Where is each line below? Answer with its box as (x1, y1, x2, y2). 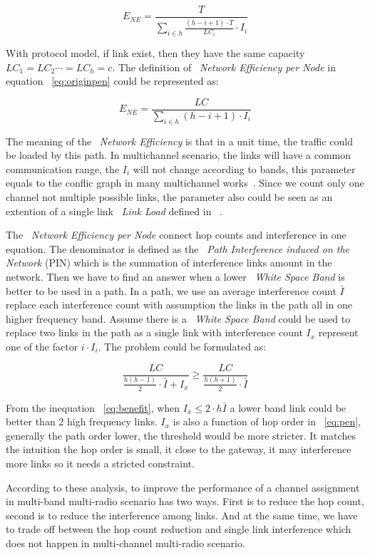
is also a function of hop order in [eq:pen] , (173, 414, 361, 429)
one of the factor (6, 338, 78, 353)
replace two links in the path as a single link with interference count (6, 325, 303, 340)
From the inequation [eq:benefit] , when (6, 400, 180, 415)
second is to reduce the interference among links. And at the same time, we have (6, 507, 358, 522)
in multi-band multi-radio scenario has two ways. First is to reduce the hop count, (6, 494, 364, 509)
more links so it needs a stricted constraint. (6, 455, 195, 470)
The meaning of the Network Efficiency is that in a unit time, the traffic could (6, 133, 353, 148)
